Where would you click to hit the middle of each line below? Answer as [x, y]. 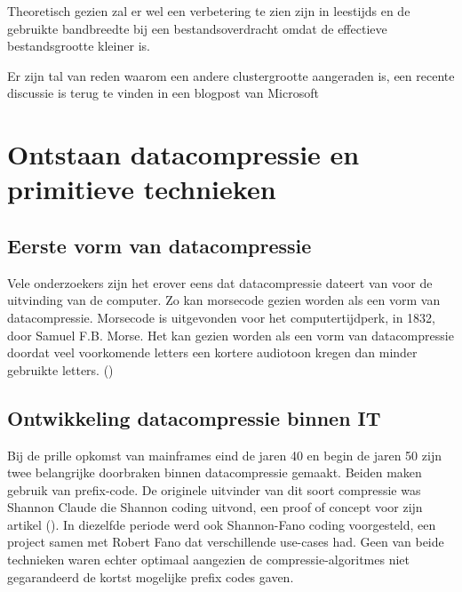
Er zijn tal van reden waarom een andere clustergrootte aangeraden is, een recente [231, 75]
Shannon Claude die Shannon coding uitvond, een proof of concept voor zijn [215, 507]
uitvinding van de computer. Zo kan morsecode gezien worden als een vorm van [224, 300]
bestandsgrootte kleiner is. [79, 46]
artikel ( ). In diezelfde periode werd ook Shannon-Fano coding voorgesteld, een [222, 524]
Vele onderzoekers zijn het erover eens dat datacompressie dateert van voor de [220, 282]
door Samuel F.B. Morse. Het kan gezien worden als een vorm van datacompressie [231, 335]
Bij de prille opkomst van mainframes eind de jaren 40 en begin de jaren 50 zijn [224, 455]
